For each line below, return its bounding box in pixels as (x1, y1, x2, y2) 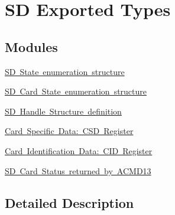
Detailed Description (5, 193, 134, 211)
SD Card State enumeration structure (5, 85, 147, 97)
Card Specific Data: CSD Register (5, 125, 134, 137)
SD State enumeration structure (5, 65, 125, 77)
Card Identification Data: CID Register (5, 144, 153, 157)
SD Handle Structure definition (5, 105, 122, 117)
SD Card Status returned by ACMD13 (5, 164, 151, 177)
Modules (5, 37, 58, 56)
